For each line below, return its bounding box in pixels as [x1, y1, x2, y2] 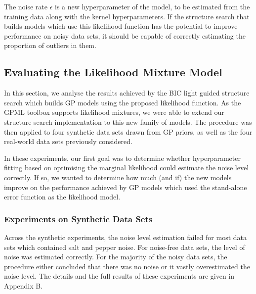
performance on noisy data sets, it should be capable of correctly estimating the [4, 30, 246, 41]
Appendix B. [4, 280, 43, 291]
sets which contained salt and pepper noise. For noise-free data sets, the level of [4, 242, 245, 252]
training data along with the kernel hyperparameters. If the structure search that [4, 11, 250, 21]
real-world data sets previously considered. [4, 136, 132, 147]
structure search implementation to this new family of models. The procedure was [4, 116, 252, 127]
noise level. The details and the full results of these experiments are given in [4, 271, 235, 281]
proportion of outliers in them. [4, 40, 96, 50]
